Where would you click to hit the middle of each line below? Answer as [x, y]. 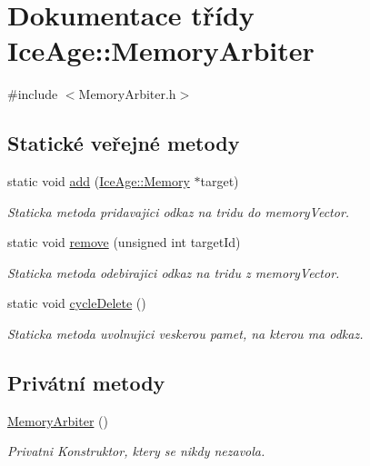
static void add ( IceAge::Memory [99, 181]
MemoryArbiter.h [127, 94]
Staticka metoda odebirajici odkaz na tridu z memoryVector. [174, 272]
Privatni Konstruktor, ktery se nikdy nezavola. [136, 451]
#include [33, 94]
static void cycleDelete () [77, 303]
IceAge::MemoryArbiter [161, 50]
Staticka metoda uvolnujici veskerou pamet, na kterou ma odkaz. [185, 334]
